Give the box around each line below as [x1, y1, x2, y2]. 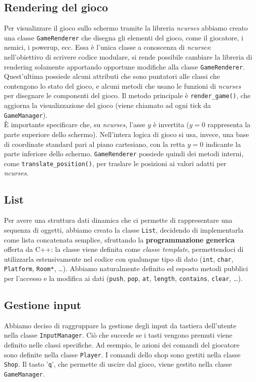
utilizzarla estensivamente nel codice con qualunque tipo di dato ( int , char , [4, 253, 233, 264]
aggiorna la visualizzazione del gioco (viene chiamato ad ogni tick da [4, 100, 211, 110]
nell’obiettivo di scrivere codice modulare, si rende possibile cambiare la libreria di [4, 52, 253, 62]
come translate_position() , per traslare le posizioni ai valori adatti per [4, 158, 226, 168]
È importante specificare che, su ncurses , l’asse [4, 119, 146, 130]
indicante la [205, 139, 241, 149]
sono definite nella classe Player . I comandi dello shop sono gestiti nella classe [4, 349, 241, 359]
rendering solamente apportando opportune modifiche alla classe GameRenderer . [4, 61, 245, 71]
